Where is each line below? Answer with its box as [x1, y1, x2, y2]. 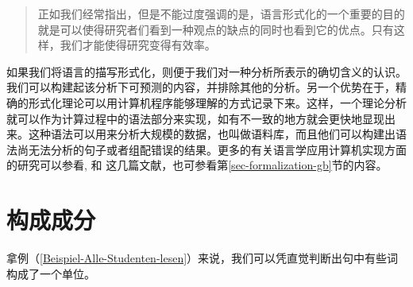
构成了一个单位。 [6, 265, 95, 281]
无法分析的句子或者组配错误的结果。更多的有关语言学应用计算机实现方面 [28, 141, 407, 157]
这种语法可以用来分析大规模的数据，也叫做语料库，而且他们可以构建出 [28, 126, 396, 142]
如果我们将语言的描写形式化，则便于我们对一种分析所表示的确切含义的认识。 [6, 63, 407, 80]
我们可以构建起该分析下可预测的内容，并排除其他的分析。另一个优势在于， [6, 79, 396, 95]
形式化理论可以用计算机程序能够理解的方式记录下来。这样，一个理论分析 [28, 94, 407, 111]
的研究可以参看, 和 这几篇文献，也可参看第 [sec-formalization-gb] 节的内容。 [6, 157, 388, 173]
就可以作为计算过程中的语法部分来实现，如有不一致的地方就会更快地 [6, 110, 362, 126]
